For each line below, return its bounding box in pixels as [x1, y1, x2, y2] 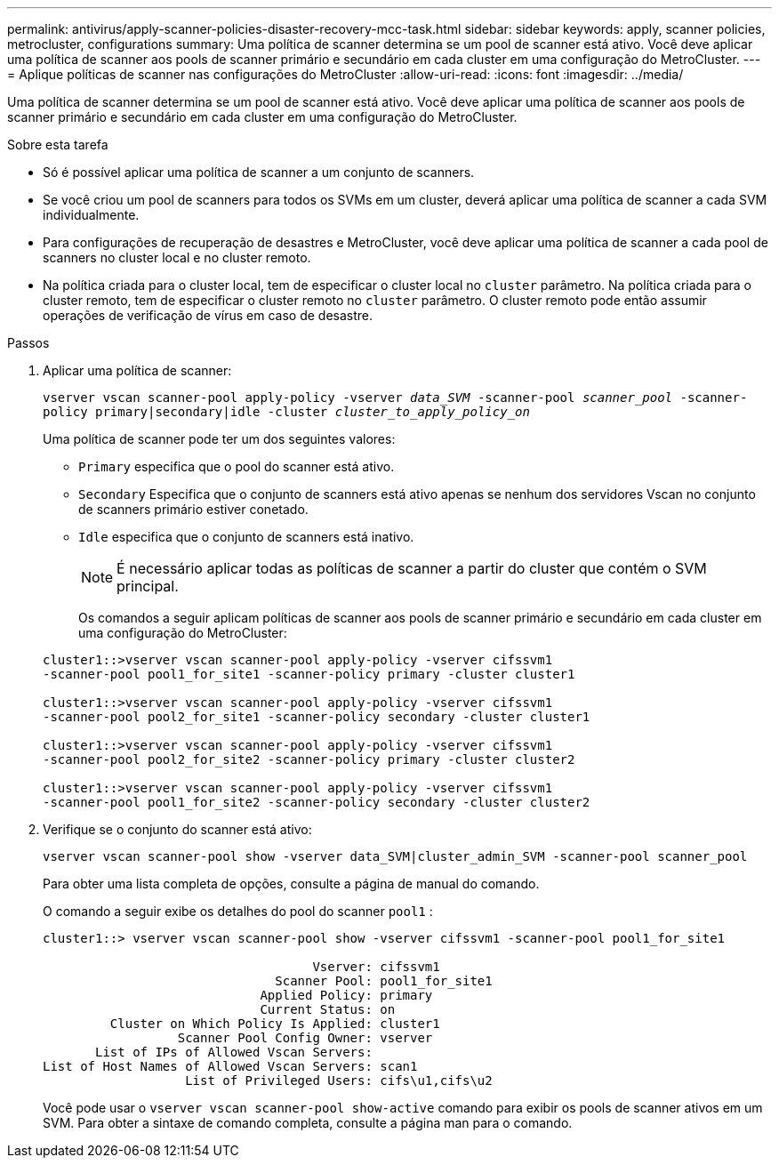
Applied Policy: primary [260, 988, 433, 1002]
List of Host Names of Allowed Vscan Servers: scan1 [43, 1059, 418, 1073]
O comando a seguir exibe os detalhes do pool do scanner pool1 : [43, 904, 433, 919]
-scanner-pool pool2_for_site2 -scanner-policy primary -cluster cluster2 [43, 752, 575, 767]
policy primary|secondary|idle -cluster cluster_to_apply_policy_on [43, 405, 530, 419]
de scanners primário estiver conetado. [78, 502, 309, 517]
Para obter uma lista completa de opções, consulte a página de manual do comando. [43, 876, 540, 891]
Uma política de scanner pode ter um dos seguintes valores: [43, 431, 396, 446]
